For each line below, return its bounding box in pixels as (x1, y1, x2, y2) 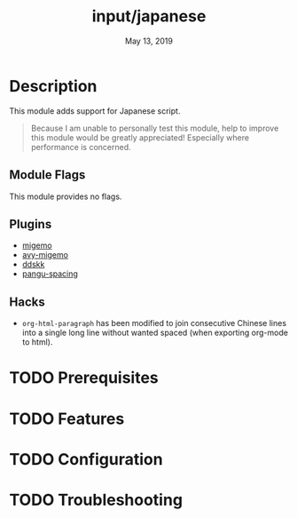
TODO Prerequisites (9, 368, 160, 388)
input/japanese (91, 6, 207, 27)
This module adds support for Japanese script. (9, 105, 181, 116)
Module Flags (9, 167, 86, 183)
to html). (21, 337, 53, 347)
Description (9, 76, 98, 96)
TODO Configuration (9, 449, 163, 469)
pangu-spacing (21, 268, 78, 279)
